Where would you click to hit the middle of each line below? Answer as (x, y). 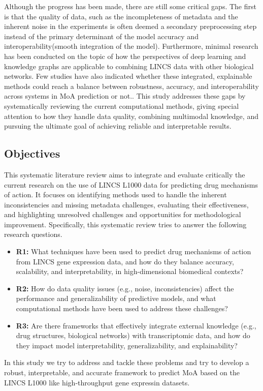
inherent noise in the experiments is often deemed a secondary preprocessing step (130, 26)
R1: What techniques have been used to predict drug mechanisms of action (134, 251)
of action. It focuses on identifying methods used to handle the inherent (116, 194)
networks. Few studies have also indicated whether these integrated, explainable (128, 76)
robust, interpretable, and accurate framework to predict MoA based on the (122, 372)
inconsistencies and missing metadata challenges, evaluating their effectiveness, (126, 204)
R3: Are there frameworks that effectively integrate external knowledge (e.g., (136, 325)
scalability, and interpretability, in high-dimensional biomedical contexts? (130, 271)
